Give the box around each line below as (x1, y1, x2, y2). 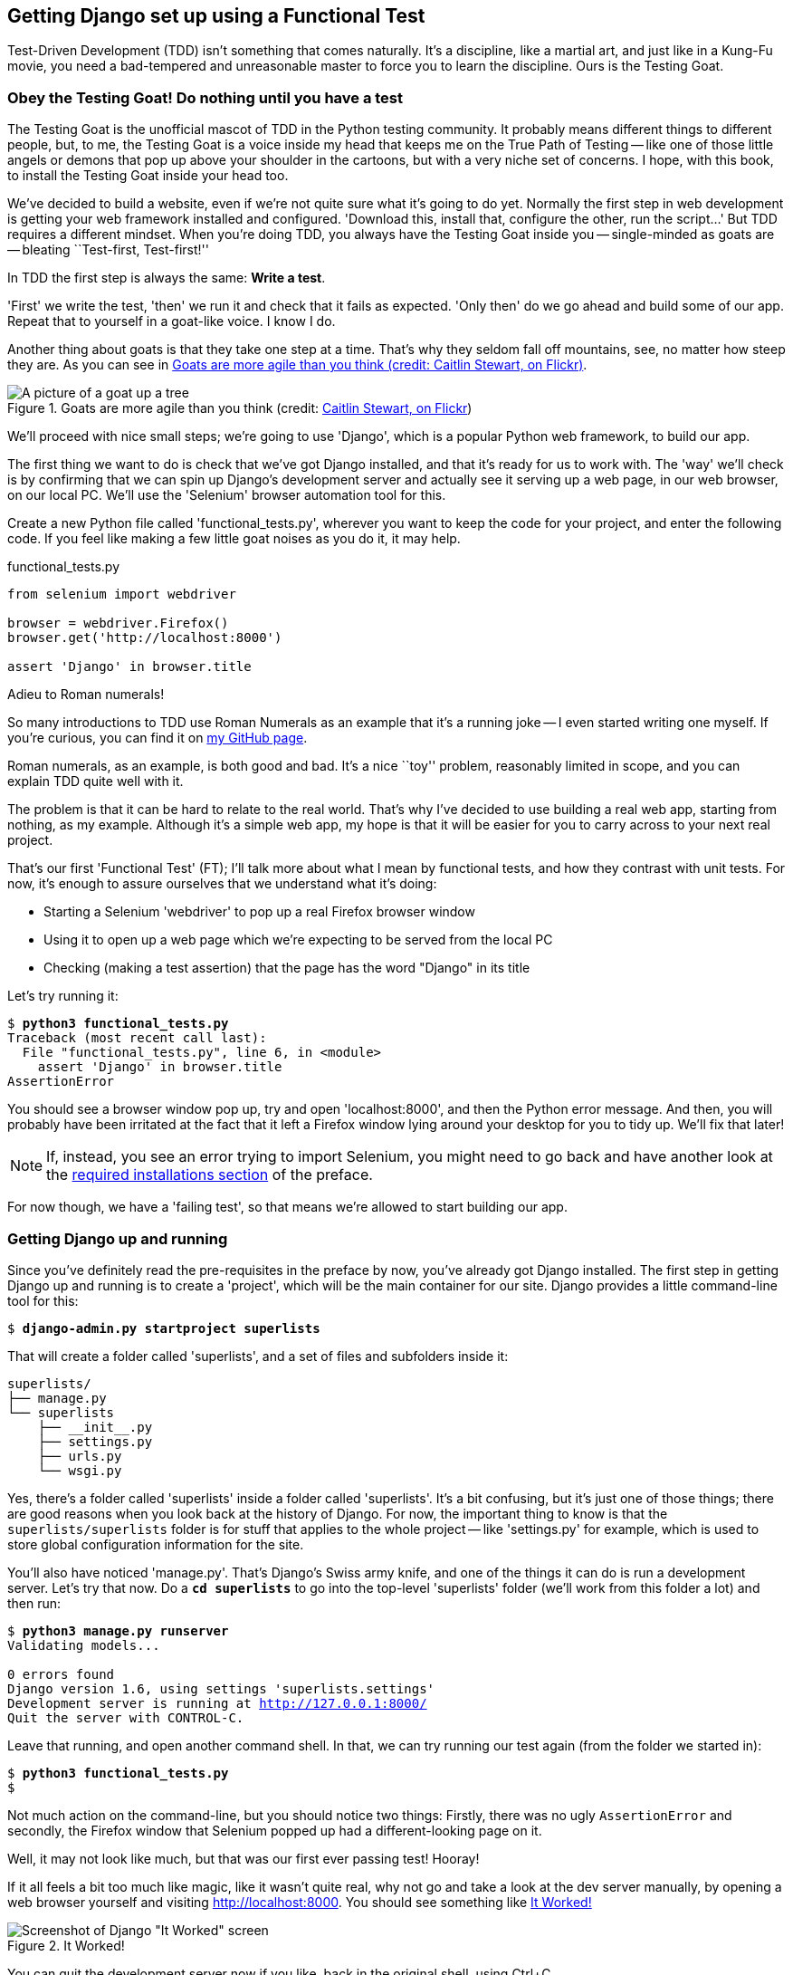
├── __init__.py (37, 1419, 153, 1434)
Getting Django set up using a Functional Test (7, 5, 425, 27)
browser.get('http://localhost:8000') (7, 630, 282, 646)
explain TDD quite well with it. (7, 773, 184, 790)
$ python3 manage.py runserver (7, 1623, 229, 1638)
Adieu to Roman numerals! (7, 686, 165, 703)
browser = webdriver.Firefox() (7, 616, 229, 631)
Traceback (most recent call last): (7, 1031, 267, 1046)
